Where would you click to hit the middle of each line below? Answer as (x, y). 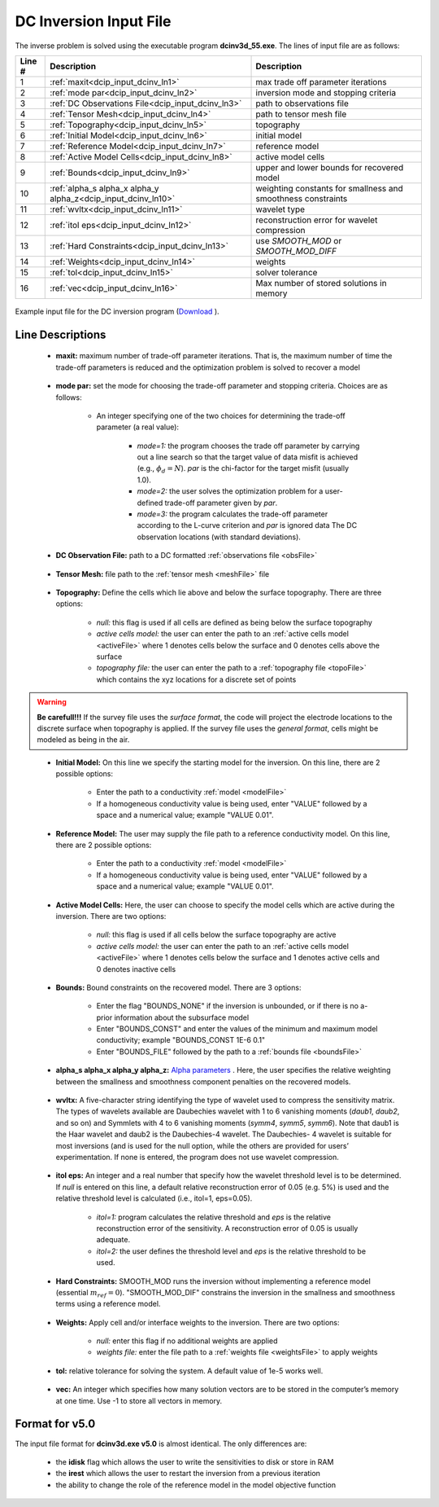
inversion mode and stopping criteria (326, 92)
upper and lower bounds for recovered (330, 167)
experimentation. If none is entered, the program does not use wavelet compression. (197, 1157)
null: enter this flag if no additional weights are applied (187, 1341)
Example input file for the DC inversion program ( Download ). (117, 311)
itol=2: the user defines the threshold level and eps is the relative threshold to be (231, 1251)
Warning (52, 702)
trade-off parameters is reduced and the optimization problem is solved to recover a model (208, 367)
